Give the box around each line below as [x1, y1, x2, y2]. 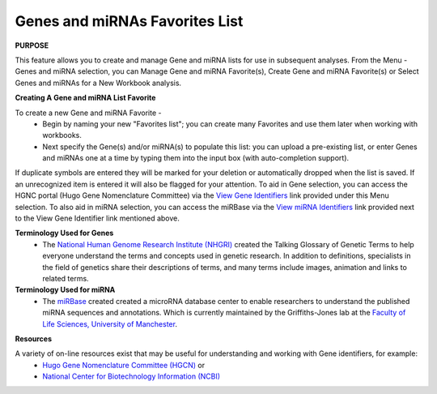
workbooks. [42, 131, 83, 140]
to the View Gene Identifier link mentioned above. [15, 213, 180, 223]
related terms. [42, 273, 89, 283]
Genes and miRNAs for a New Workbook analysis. [15, 78, 182, 88]
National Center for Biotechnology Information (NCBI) [42, 371, 221, 381]
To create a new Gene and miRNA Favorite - [15, 108, 162, 118]
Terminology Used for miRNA [15, 285, 116, 295]
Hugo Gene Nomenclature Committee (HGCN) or [42, 360, 206, 370]
